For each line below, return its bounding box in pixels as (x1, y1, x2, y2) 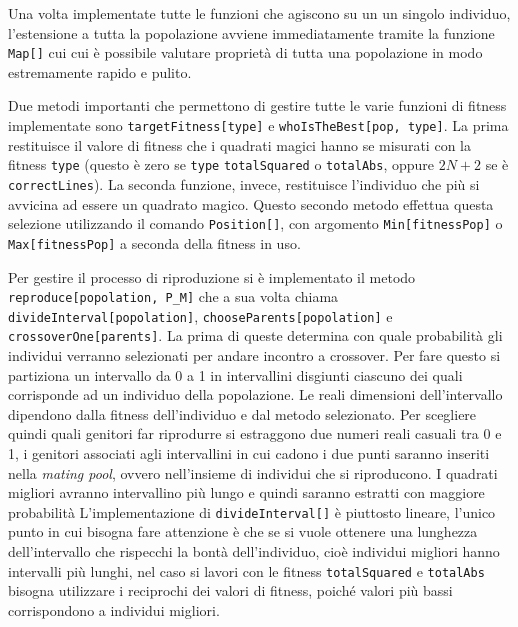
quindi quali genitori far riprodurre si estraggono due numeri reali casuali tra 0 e (8, 423, 502, 444)
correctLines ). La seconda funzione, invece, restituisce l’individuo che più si (8, 173, 480, 194)
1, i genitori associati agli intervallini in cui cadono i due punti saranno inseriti (8, 443, 490, 464)
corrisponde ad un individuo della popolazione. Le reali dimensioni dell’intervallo (8, 384, 503, 405)
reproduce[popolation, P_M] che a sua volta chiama (8, 286, 339, 307)
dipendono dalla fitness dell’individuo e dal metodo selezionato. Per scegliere (8, 403, 477, 424)
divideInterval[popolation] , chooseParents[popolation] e (8, 305, 393, 326)
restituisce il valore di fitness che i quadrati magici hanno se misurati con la (8, 134, 471, 155)
